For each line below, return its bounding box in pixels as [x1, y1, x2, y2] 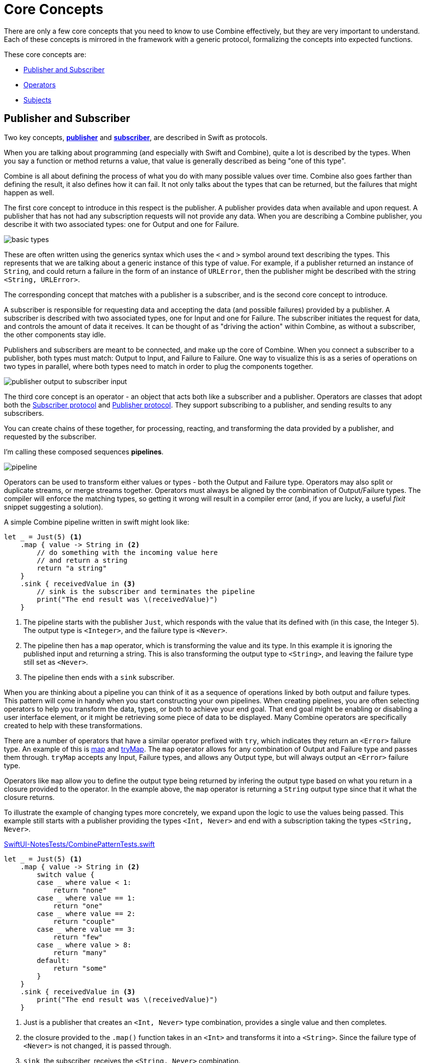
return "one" [53, 901, 103, 910]
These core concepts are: [4, 50, 86, 59]
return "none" [53, 886, 107, 894]
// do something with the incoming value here [37, 548, 218, 556]
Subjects [23, 95, 52, 104]
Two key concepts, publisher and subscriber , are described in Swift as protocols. [4, 133, 268, 142]
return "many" [53, 948, 107, 957]
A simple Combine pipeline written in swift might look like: [4, 517, 189, 526]
